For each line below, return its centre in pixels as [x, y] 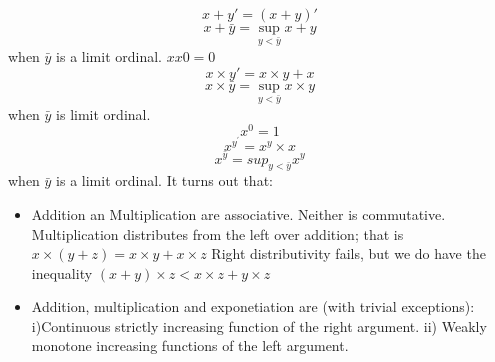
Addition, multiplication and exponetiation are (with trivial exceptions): [253, 306]
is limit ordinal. [103, 113]
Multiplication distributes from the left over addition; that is [217, 233]
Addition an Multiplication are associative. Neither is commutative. [238, 213]
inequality [62, 272]
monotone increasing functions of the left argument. [190, 345]
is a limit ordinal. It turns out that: [164, 180]
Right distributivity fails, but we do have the [348, 253]
